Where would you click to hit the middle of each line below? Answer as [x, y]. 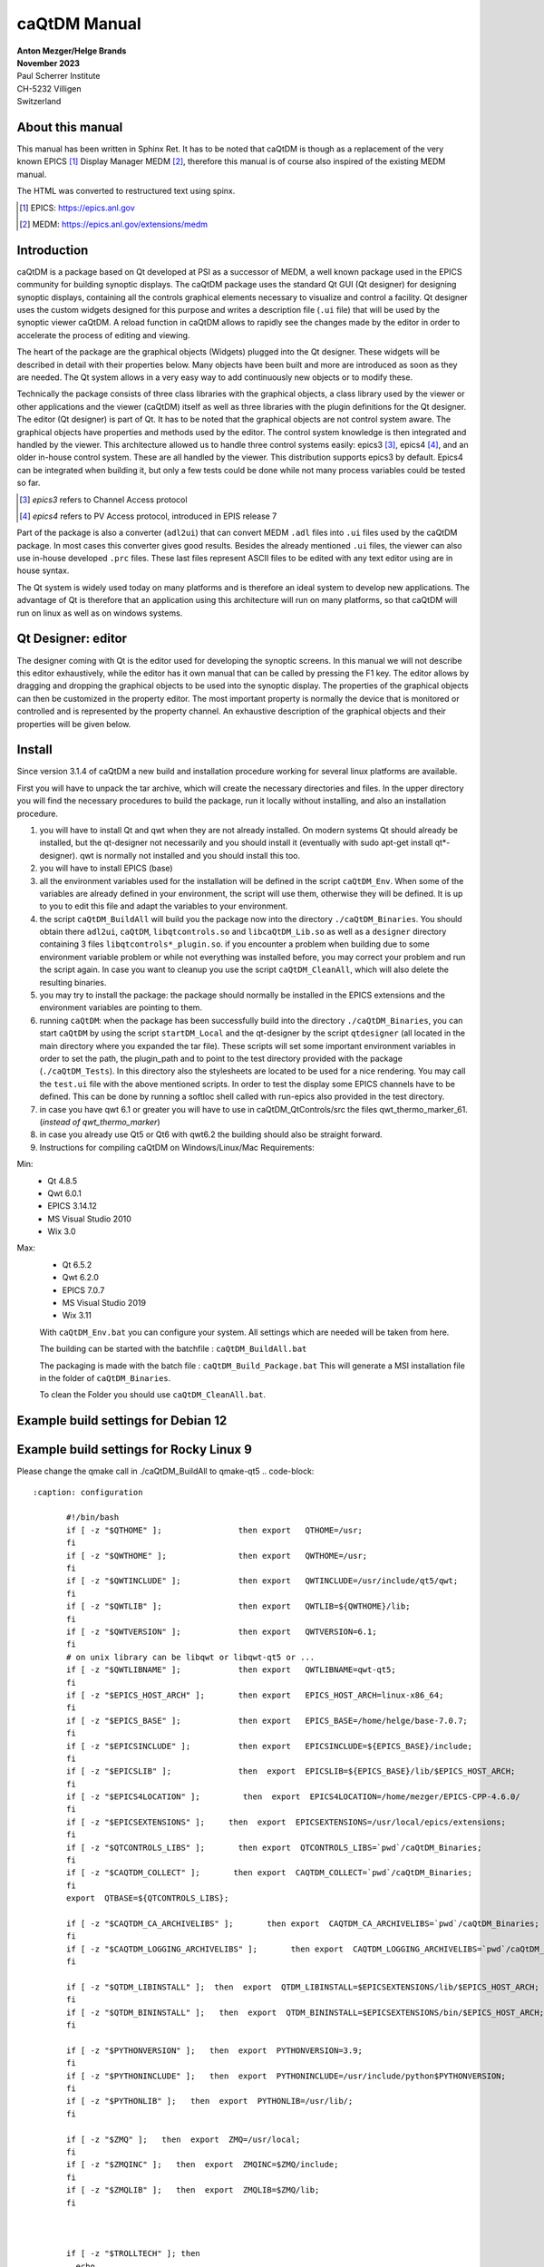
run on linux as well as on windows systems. [100, 613]
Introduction [53, 250]
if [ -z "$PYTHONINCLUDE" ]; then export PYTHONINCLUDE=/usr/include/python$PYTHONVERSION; [287, 2076]
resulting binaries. [73, 982]
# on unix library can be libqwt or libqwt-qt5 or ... [191, 1657]
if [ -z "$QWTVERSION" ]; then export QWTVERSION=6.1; [222, 1631]
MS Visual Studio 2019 [104, 1303]
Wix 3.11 [77, 1316]
